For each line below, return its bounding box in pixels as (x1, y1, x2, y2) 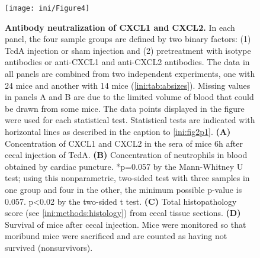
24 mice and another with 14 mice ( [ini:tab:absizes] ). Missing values (5, 79, 251, 91)
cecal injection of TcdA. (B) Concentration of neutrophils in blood (5, 149, 248, 161)
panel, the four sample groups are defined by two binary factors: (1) (5, 33, 251, 45)
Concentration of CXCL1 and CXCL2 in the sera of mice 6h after (5, 137, 243, 149)
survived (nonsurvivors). (5, 241, 93, 253)
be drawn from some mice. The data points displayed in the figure (5, 102, 245, 114)
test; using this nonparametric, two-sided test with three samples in (5, 172, 250, 184)
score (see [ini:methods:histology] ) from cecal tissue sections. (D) (5, 207, 241, 219)
